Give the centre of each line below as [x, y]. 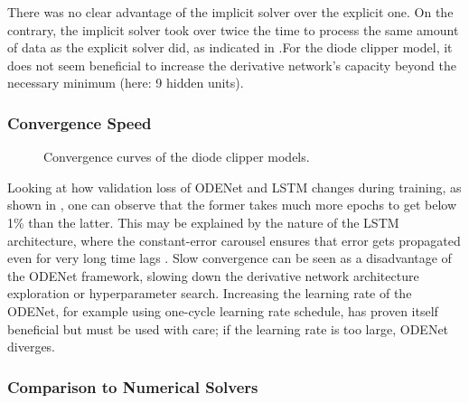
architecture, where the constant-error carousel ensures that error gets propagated [234, 240]
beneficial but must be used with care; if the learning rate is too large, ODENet [228, 328]
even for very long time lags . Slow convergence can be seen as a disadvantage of [230, 258]
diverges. [32, 347]
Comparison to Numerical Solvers [133, 386]
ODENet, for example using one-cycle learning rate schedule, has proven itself [223, 310]
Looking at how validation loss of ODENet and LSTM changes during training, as [234, 187]
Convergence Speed [80, 122]
